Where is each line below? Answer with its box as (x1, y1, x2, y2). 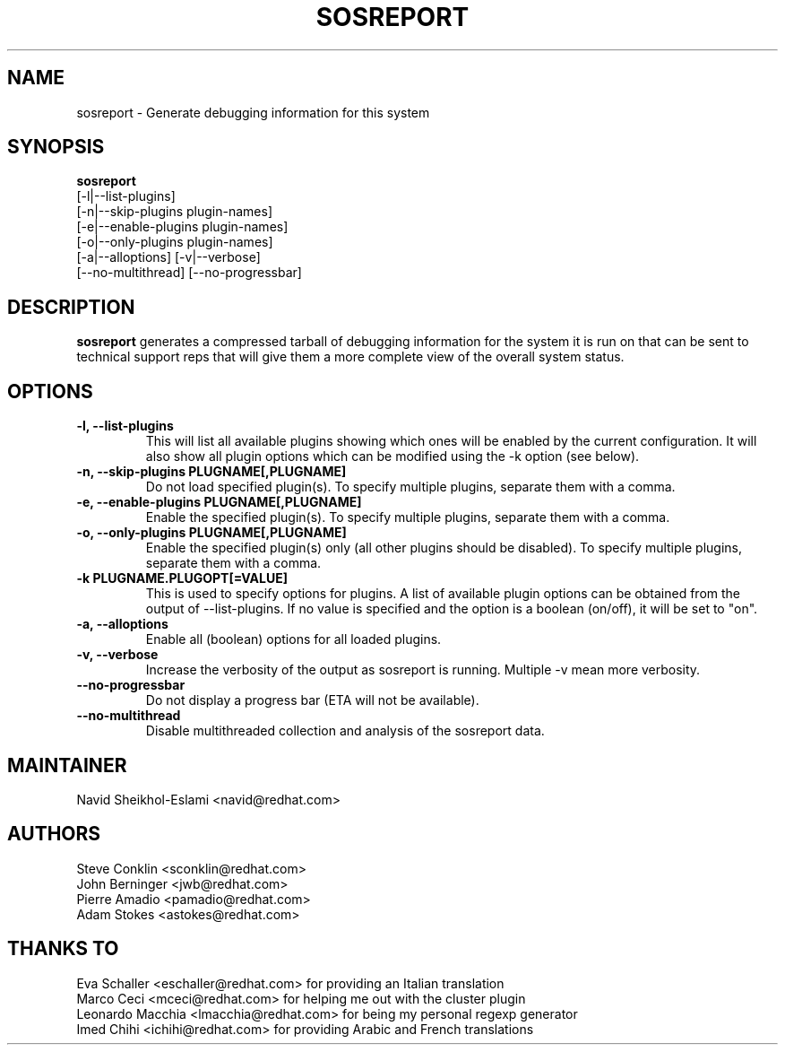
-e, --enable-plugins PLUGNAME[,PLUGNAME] (76, 494, 362, 510)
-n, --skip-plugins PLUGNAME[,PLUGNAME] (76, 464, 347, 480)
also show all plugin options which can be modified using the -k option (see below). (145, 448, 640, 465)
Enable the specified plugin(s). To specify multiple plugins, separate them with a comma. (145, 509, 670, 526)
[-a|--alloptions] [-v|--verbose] (76, 249, 261, 265)
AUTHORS (7, 822, 101, 846)
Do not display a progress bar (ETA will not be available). (145, 692, 479, 709)
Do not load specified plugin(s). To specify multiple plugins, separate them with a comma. (145, 479, 676, 495)
